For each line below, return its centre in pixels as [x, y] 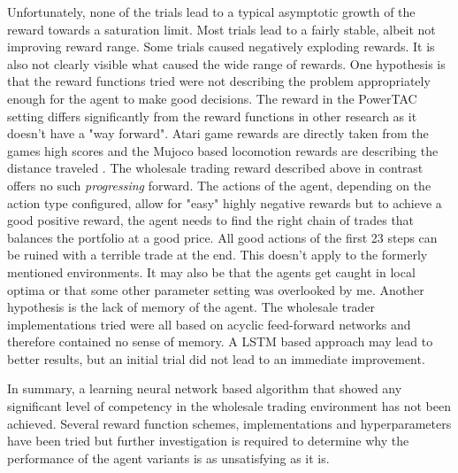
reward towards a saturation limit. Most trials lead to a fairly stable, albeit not [221, 29]
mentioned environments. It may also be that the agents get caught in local [211, 271]
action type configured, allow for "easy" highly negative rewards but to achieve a [225, 202]
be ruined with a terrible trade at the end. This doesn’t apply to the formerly [218, 255]
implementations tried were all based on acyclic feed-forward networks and [209, 324]
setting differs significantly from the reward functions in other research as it [212, 116]
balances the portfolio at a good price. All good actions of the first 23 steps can [222, 237]
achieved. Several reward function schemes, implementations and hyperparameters [229, 423]
